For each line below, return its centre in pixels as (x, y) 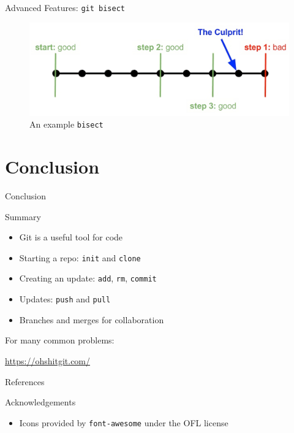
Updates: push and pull (65, 299)
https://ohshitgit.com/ (48, 360)
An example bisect (66, 124)
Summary (23, 216)
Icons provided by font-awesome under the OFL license (124, 422)
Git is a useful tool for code (71, 237)
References (25, 381)
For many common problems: (60, 340)
